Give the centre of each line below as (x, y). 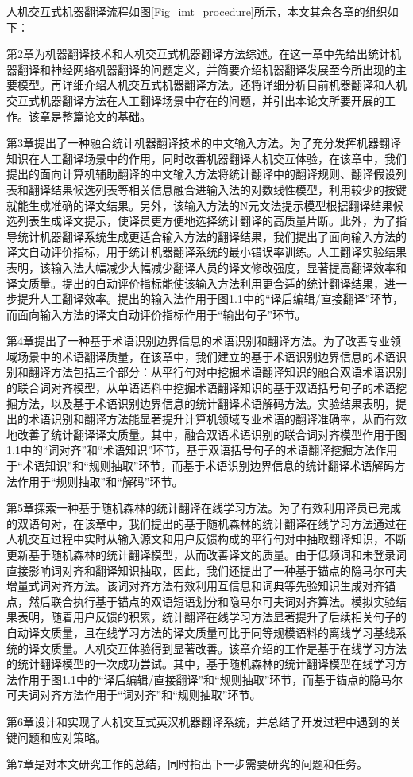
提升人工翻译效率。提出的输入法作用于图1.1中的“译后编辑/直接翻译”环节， (210, 299)
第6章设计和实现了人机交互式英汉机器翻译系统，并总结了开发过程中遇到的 (198, 721)
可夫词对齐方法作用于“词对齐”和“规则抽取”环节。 (134, 695)
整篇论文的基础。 (106, 116)
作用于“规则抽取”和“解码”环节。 (100, 481)
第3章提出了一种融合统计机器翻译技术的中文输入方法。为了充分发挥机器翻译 (204, 143)
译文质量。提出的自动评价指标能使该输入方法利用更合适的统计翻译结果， (195, 283)
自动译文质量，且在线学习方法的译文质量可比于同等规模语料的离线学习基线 (201, 632)
